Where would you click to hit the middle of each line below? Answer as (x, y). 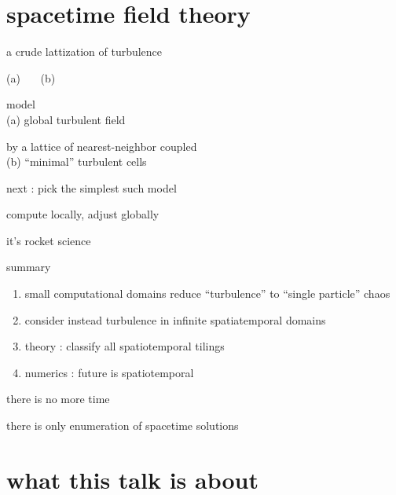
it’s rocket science (49, 240)
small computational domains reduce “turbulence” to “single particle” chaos (207, 293)
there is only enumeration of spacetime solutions (123, 425)
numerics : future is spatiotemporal (109, 372)
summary (29, 267)
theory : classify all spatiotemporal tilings (125, 346)
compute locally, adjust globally (83, 214)
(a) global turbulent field (66, 119)
